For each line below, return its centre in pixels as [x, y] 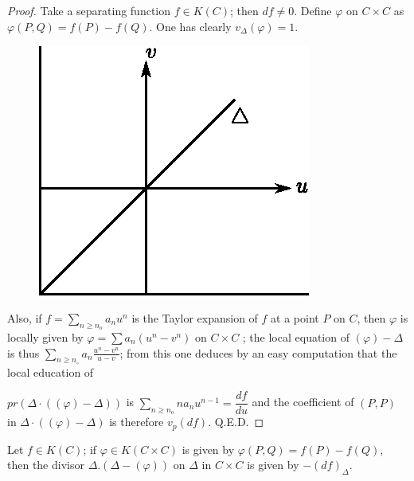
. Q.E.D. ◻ [236, 422]
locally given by [45, 336]
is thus [23, 352]
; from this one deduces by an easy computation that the [258, 352]
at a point [295, 317]
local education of [51, 372]
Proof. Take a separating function [89, 10]
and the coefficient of [303, 402]
